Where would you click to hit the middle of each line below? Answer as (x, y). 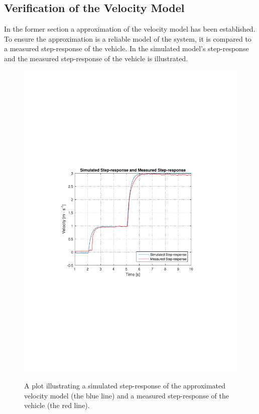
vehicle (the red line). (57, 405)
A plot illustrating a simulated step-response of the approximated (125, 386)
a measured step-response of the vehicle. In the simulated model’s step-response (126, 48)
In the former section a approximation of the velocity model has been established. (130, 29)
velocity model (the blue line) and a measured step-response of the (126, 395)
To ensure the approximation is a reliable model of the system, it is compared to (128, 38)
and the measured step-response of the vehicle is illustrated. (96, 58)
